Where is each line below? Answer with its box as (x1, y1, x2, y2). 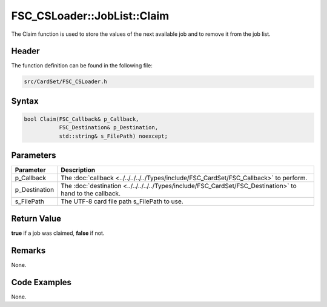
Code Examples (11, 277, 72, 288)
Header (11, 46, 40, 56)
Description (61, 166, 96, 174)
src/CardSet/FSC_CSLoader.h (24, 78, 107, 85)
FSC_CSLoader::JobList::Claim (11, 9, 170, 22)
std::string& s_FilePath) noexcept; (59, 132, 168, 140)
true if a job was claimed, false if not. (11, 229, 105, 237)
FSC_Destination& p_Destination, (59, 124, 159, 131)
